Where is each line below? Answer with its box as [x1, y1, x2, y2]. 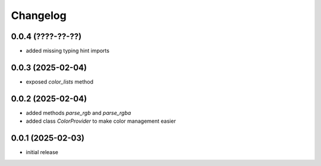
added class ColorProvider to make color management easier [26, 117, 177, 124]
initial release [26, 149, 59, 156]
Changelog [11, 9, 67, 22]
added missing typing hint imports [26, 47, 110, 55]
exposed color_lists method [26, 78, 94, 85]
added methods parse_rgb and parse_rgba [26, 109, 131, 116]
